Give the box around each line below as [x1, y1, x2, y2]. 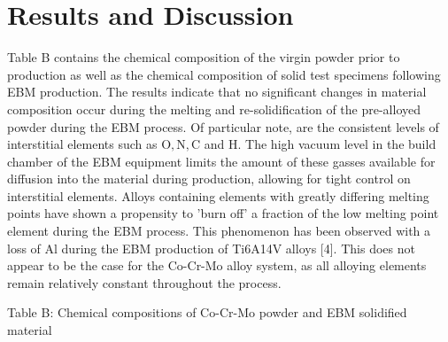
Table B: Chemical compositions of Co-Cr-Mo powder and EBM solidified [7, 303, 407, 322]
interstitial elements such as [7, 135, 158, 153]
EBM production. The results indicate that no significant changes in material [7, 82, 427, 101]
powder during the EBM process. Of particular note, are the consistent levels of [7, 117, 439, 136]
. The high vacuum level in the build [237, 135, 436, 153]
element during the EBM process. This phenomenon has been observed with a [7, 222, 431, 240]
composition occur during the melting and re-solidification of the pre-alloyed [7, 99, 421, 118]
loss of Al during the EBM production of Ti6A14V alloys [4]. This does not [7, 238, 415, 257]
